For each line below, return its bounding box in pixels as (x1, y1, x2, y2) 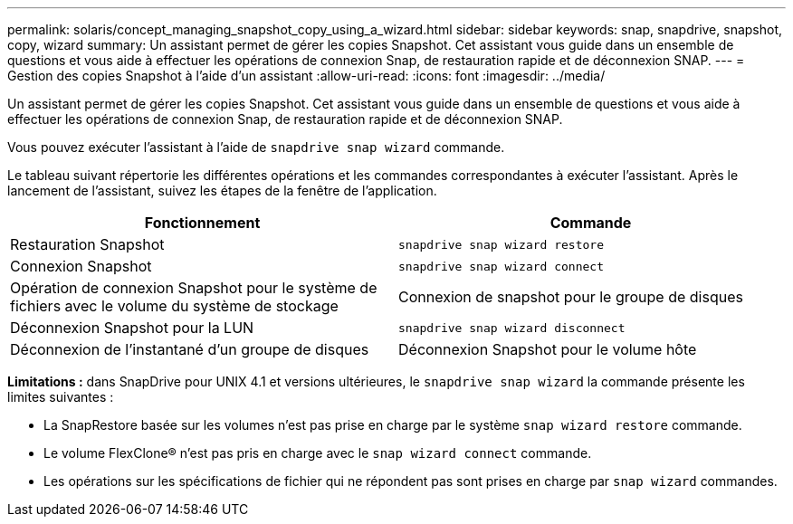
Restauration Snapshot (10, 235, 165, 253)
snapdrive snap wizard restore (398, 237, 604, 252)
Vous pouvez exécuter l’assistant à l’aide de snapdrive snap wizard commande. (7, 139, 505, 155)
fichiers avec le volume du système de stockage (10, 297, 339, 315)
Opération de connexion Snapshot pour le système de (10, 279, 377, 297)
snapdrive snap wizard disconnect (398, 320, 626, 335)
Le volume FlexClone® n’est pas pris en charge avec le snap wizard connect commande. (43, 445, 592, 461)
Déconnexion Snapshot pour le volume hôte (398, 340, 697, 358)
